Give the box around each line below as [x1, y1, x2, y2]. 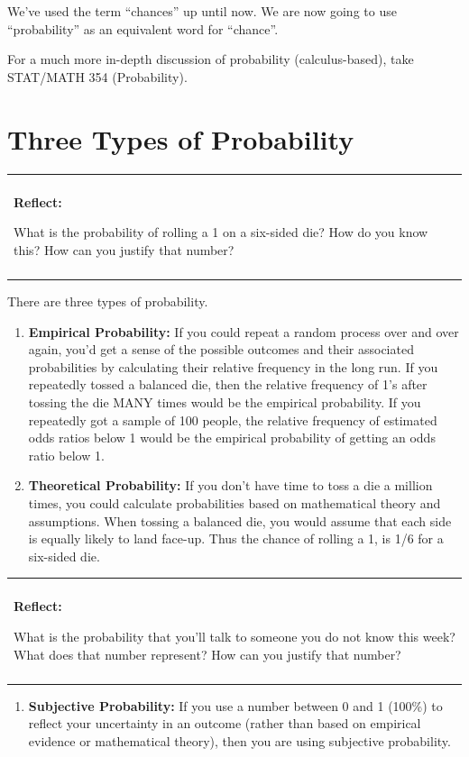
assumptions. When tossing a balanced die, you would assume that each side [28, 511, 452, 530]
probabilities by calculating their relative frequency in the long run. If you [28, 357, 438, 376]
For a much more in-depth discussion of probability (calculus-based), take [7, 50, 414, 68]
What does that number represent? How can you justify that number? [14, 644, 401, 663]
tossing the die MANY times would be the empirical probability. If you [28, 393, 421, 411]
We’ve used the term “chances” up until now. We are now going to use [7, 2, 397, 20]
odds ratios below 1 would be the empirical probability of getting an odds [28, 428, 436, 447]
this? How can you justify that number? [14, 240, 234, 259]
